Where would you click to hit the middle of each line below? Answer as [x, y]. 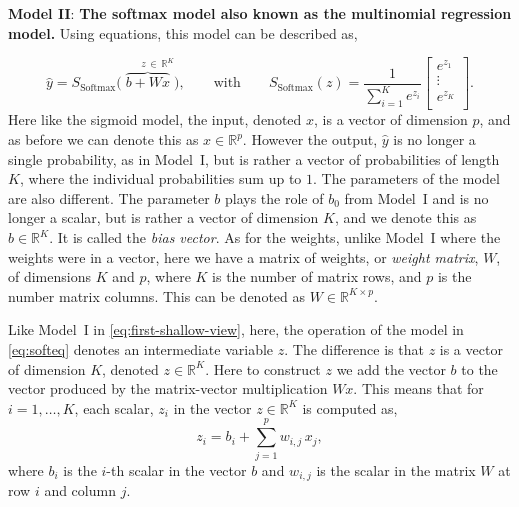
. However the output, [310, 139]
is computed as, [350, 407]
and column [80, 489]
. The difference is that [354, 349]
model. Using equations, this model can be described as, [183, 32]
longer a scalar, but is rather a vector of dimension [163, 217]
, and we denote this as [405, 217]
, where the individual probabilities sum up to [160, 178]
